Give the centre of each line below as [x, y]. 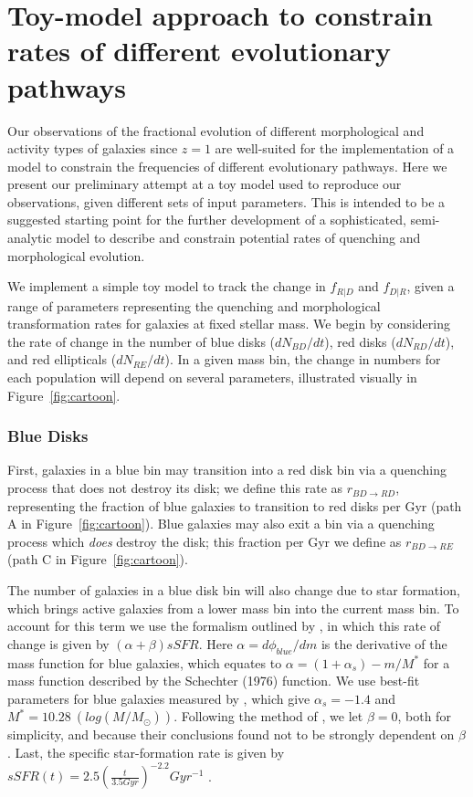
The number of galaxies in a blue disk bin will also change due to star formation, [234, 590]
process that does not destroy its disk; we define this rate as [175, 488]
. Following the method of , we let [268, 716]
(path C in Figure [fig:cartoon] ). [98, 559]
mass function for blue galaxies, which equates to [145, 662]
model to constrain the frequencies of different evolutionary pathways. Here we [227, 166]
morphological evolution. [76, 255]
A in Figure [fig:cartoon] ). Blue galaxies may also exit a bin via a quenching [221, 524]
